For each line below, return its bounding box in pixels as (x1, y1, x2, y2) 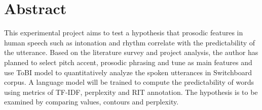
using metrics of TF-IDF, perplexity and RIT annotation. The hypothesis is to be (4, 86, 258, 97)
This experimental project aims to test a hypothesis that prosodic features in (4, 27, 243, 38)
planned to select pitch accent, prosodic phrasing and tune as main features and (4, 57, 252, 67)
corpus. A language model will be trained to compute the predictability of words (4, 77, 254, 87)
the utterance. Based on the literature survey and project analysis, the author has (4, 47, 258, 58)
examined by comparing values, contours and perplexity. (4, 96, 179, 107)
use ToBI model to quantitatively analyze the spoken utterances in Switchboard (4, 67, 252, 77)
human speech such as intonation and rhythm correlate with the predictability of (4, 37, 255, 47)
